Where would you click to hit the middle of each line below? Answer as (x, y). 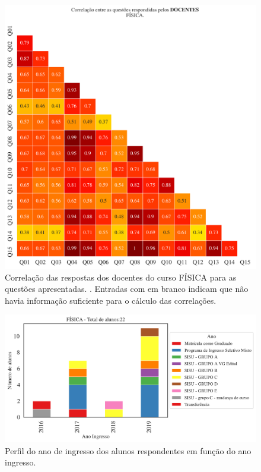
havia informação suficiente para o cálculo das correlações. (111, 300)
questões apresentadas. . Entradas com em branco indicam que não (127, 289)
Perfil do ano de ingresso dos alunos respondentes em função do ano (128, 450)
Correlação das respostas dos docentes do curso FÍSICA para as (121, 277)
